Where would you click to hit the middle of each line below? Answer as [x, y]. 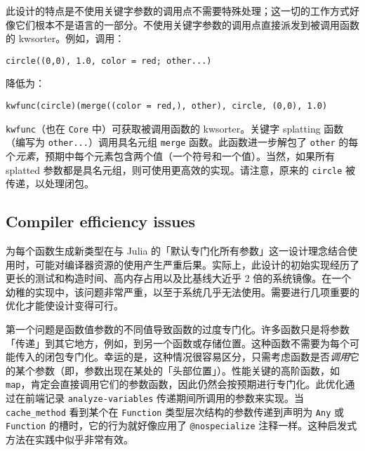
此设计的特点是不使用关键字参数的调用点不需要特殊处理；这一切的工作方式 [178, 11]
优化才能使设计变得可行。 [65, 305]
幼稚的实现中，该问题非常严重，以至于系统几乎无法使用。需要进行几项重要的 [182, 291]
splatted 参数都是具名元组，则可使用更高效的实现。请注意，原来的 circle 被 [181, 169]
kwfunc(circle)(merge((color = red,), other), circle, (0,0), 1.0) [167, 106]
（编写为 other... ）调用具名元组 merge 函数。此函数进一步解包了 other [171, 142]
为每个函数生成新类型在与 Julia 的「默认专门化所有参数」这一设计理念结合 [177, 251]
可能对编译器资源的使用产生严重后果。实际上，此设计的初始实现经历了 [197, 264]
